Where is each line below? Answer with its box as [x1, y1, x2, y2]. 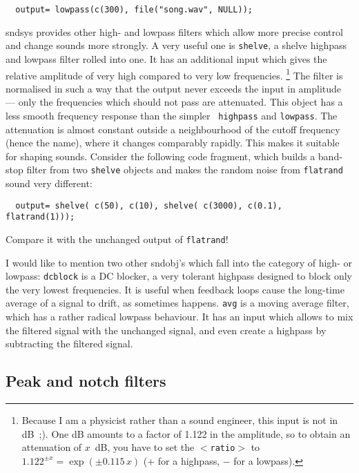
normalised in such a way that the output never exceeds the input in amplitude [6, 81, 342, 95]
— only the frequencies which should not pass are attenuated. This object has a [6, 95, 343, 109]
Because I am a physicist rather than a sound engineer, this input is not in [21, 413, 338, 427]
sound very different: [6, 176, 93, 191]
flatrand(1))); [6, 212, 75, 222]
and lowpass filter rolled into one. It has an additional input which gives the [6, 51, 327, 66]
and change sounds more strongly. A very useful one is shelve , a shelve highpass [6, 38, 347, 52]
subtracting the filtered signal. [6, 336, 133, 351]
